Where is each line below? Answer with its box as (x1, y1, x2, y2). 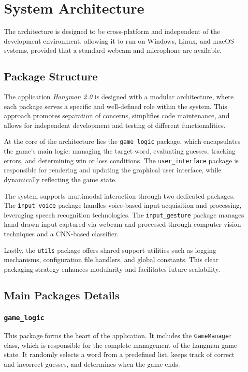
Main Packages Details (4, 287, 120, 302)
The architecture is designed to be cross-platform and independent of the (4, 26, 220, 36)
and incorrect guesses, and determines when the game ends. (4, 358, 180, 369)
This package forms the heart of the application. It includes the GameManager (4, 330, 233, 341)
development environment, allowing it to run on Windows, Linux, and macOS (4, 35, 234, 46)
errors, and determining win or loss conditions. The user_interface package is (4, 155, 239, 165)
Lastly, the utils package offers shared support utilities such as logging (4, 245, 217, 255)
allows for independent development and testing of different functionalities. (4, 120, 226, 130)
